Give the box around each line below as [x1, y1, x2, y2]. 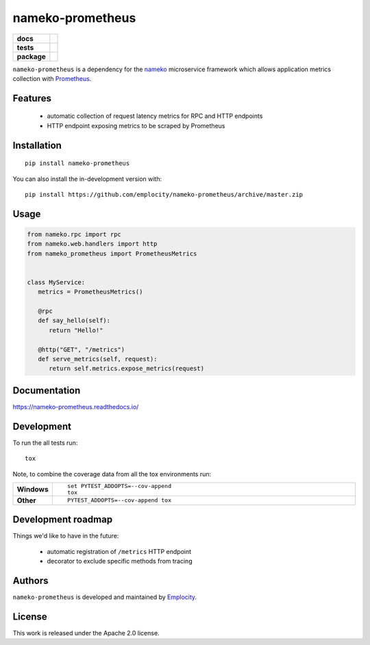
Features [12, 93, 51, 104]
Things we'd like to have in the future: [12, 532, 119, 540]
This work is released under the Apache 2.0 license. [12, 629, 160, 637]
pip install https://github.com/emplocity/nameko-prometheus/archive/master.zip [25, 191, 304, 198]
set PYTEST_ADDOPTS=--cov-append [67, 482, 171, 489]
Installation [12, 139, 62, 151]
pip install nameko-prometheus [25, 160, 130, 167]
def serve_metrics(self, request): [38, 355, 158, 363]
